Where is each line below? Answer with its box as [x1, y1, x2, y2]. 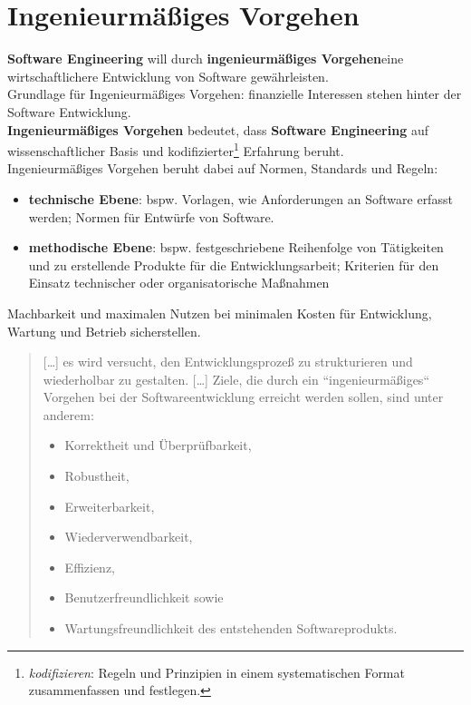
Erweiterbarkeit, [64, 496, 155, 515]
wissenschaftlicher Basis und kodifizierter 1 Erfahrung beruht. [7, 139, 344, 160]
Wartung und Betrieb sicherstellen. [7, 321, 201, 340]
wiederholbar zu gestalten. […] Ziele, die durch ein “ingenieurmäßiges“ [43, 369, 429, 388]
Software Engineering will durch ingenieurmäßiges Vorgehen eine [7, 49, 404, 68]
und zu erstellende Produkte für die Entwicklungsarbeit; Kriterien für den [28, 255, 439, 274]
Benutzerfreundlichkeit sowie [64, 588, 224, 607]
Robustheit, [64, 466, 130, 485]
